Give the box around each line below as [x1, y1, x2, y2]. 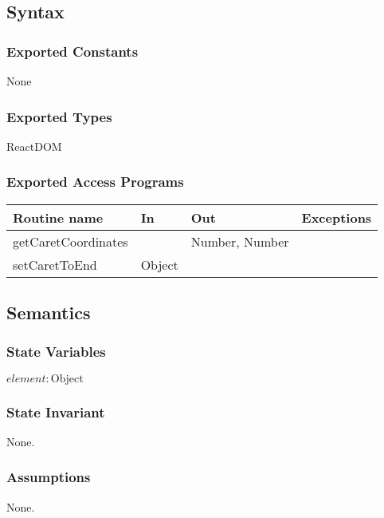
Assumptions [6, 467, 91, 487]
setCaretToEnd [13, 255, 97, 274]
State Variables [6, 342, 106, 362]
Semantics [6, 300, 91, 325]
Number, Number [190, 231, 289, 251]
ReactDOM [6, 137, 62, 154]
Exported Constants [6, 41, 139, 61]
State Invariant [6, 401, 105, 421]
